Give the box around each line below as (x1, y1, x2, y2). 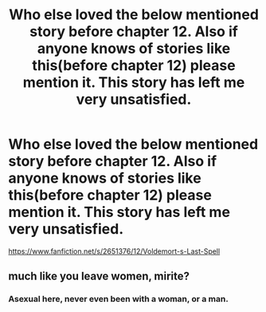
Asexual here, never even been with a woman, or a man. (8, 294, 229, 305)
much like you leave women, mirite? (8, 270, 190, 283)
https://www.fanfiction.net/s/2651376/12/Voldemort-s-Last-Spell (8, 246, 221, 256)
